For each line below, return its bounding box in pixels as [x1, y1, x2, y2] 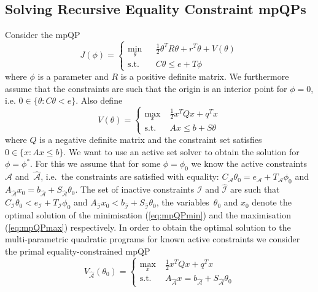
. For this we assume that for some [30, 157, 161, 170]
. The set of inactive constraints [75, 183, 195, 196]
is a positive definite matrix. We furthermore [120, 70, 289, 83]
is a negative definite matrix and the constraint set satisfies [39, 133, 262, 146]
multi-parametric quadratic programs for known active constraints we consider [5, 232, 300, 245]
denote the [252, 196, 292, 209]
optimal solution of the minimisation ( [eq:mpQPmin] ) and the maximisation [5, 208, 291, 221]
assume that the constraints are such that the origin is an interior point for [5, 82, 287, 94]
